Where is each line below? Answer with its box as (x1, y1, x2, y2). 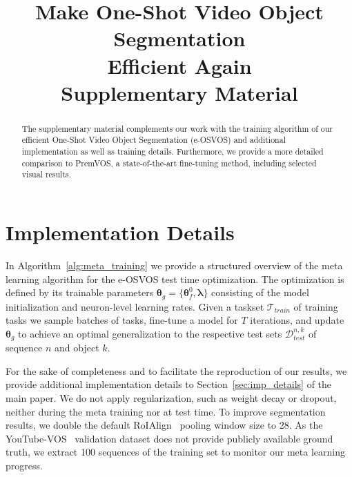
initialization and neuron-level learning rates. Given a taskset (6, 299, 264, 313)
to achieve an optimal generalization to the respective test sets (18, 326, 282, 340)
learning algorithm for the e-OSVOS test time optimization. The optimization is (6, 271, 344, 286)
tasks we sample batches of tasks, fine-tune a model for (6, 313, 238, 327)
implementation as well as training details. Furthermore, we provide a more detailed (21, 146, 324, 157)
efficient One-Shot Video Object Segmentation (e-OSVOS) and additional (21, 134, 286, 146)
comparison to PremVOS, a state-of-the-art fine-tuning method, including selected (21, 157, 317, 168)
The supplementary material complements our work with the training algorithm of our (21, 122, 333, 134)
